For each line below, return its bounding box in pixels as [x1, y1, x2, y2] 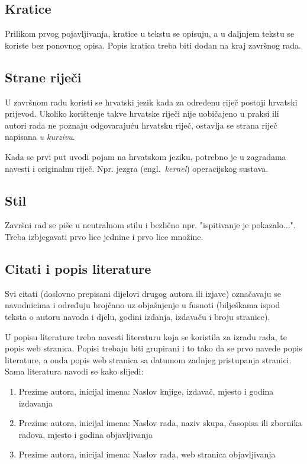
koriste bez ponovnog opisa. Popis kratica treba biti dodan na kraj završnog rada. [5, 39, 301, 51]
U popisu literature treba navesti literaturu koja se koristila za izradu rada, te [5, 330, 287, 343]
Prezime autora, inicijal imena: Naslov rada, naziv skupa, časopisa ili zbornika [18, 417, 302, 429]
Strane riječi [5, 68, 82, 86]
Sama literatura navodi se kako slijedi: [5, 365, 144, 377]
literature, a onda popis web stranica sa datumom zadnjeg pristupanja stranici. [5, 353, 292, 366]
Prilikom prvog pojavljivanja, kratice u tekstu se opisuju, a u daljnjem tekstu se [5, 27, 295, 40]
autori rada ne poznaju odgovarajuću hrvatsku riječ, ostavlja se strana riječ [5, 119, 277, 131]
